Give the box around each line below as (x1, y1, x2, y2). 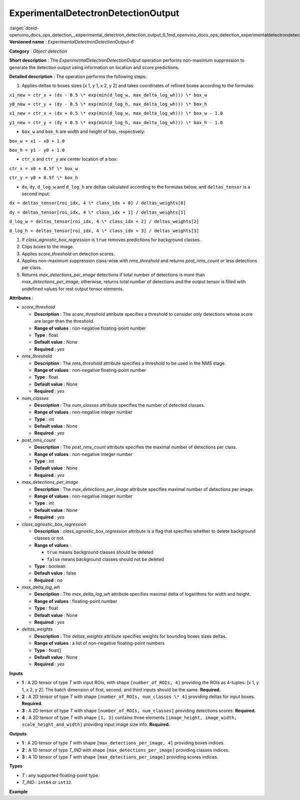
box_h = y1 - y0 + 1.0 (9, 148, 65, 153)
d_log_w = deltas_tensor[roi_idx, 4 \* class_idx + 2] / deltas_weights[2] (9, 219, 199, 225)
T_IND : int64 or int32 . (21, 779, 72, 785)
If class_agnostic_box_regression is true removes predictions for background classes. (21, 237, 201, 243)
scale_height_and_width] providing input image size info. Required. (21, 721, 170, 727)
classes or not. (34, 535, 65, 541)
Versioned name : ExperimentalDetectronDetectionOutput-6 (9, 39, 134, 45)
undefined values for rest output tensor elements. (21, 286, 124, 292)
